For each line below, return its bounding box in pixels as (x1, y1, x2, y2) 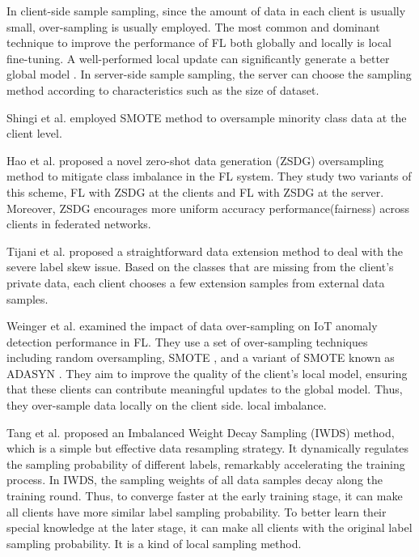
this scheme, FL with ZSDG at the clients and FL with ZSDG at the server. (6, 183, 384, 200)
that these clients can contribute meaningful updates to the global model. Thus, (6, 381, 403, 398)
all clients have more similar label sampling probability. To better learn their (6, 503, 387, 520)
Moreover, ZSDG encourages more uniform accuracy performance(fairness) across (6, 199, 410, 216)
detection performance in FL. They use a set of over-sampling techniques (6, 333, 368, 350)
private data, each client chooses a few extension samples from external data (6, 274, 385, 291)
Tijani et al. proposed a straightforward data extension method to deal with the (6, 242, 404, 259)
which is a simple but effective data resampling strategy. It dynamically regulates (6, 440, 409, 457)
